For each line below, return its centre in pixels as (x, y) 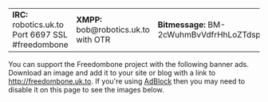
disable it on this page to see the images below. (87, 90)
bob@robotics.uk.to (113, 29)
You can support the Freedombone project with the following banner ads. (128, 64)
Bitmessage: (181, 25)
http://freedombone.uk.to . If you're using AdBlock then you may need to (127, 81)
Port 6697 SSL (40, 35)
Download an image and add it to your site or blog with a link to (112, 73)
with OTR (93, 39)
